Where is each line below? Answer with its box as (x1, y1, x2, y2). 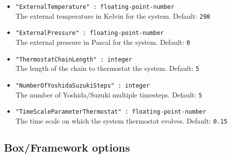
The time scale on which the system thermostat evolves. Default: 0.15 (15, 115, 228, 126)
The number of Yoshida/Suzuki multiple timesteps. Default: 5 (15, 89, 202, 99)
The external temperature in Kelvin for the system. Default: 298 (15, 10, 210, 21)
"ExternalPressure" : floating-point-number (15, 30, 164, 37)
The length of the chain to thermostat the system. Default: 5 (15, 63, 199, 73)
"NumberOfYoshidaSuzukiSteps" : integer (15, 82, 150, 89)
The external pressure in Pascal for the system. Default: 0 (15, 36, 190, 47)
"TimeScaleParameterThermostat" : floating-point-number (15, 108, 206, 116)
